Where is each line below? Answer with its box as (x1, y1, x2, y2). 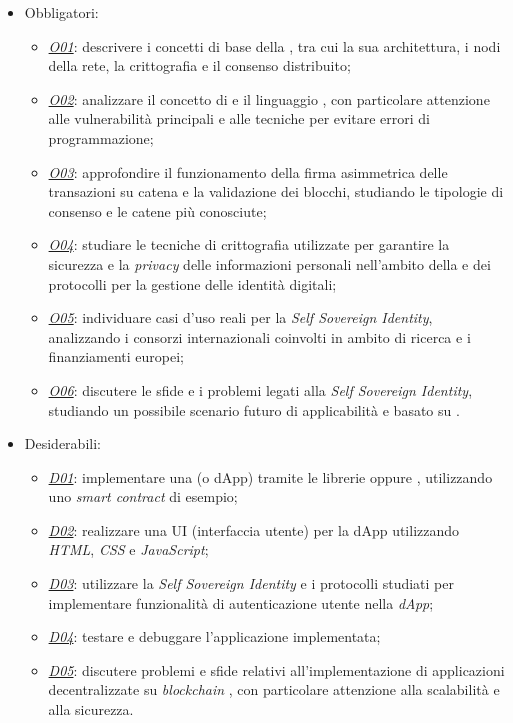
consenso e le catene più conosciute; (48, 200, 267, 221)
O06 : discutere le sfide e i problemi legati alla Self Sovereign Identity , (48, 379, 473, 400)
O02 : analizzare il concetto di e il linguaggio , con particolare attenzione (48, 88, 490, 109)
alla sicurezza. (48, 699, 134, 720)
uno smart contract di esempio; (48, 486, 238, 507)
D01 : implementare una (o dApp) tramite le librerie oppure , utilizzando (48, 466, 493, 487)
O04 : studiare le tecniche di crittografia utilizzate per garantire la (48, 234, 450, 255)
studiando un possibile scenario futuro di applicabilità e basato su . (48, 399, 460, 420)
